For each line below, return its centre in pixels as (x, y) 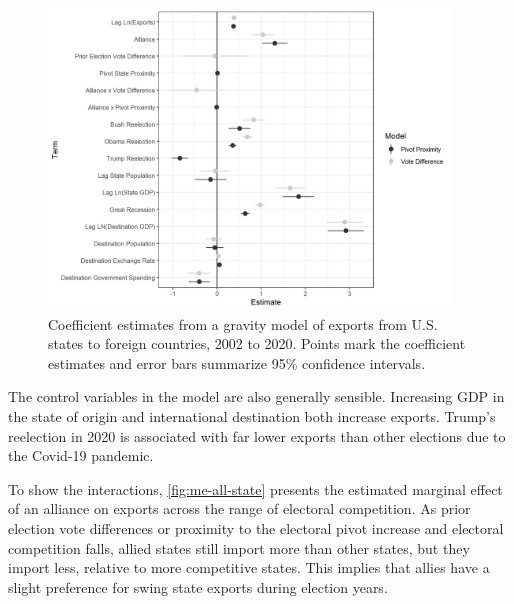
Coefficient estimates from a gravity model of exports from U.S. (243, 323)
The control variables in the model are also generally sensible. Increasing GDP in (256, 396)
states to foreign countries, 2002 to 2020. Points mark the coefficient (257, 343)
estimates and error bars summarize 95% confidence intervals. (237, 362)
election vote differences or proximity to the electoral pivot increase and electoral (256, 528)
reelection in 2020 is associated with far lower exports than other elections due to (257, 435)
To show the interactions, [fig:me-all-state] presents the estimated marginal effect (255, 488)
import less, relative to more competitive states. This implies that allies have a (249, 567)
